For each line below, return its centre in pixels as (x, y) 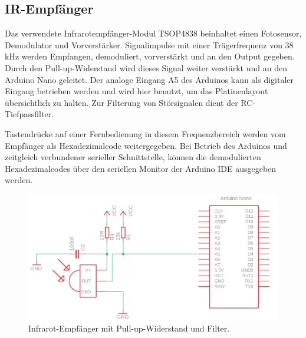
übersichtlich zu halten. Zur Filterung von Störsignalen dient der (121, 102)
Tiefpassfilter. (29, 114)
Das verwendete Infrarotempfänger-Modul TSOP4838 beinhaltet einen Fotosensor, (153, 33)
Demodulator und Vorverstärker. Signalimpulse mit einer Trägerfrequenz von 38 (149, 44)
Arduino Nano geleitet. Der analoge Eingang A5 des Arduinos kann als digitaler (149, 79)
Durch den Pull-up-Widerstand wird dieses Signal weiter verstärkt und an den (146, 67)
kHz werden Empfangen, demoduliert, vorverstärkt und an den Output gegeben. (150, 56)
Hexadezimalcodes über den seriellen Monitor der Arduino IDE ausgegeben (141, 168)
